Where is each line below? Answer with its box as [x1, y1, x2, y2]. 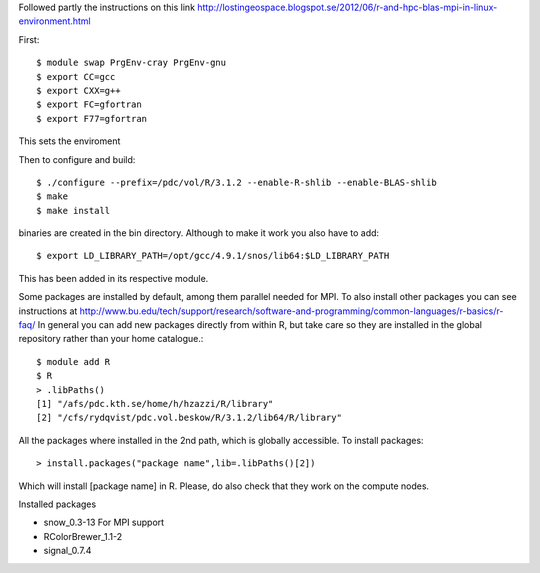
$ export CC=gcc [36, 71, 116, 82]
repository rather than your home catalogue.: [18, 333, 204, 345]
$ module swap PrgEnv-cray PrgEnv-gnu [36, 57, 227, 69]
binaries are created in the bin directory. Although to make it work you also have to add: [18, 227, 380, 239]
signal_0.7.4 [43, 545, 92, 557]
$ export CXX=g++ [36, 85, 121, 96]
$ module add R [36, 356, 111, 367]
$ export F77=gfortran [36, 113, 148, 124]
